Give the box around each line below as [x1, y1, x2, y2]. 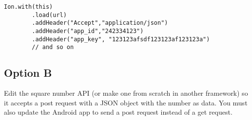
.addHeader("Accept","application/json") [32, 19, 168, 27]
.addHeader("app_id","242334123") [32, 27, 144, 34]
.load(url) [32, 11, 67, 18]
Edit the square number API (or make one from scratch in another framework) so [4, 88, 248, 98]
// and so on [32, 44, 74, 51]
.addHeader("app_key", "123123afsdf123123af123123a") [32, 35, 210, 43]
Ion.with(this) [4, 3, 53, 10]
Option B [4, 65, 52, 80]
